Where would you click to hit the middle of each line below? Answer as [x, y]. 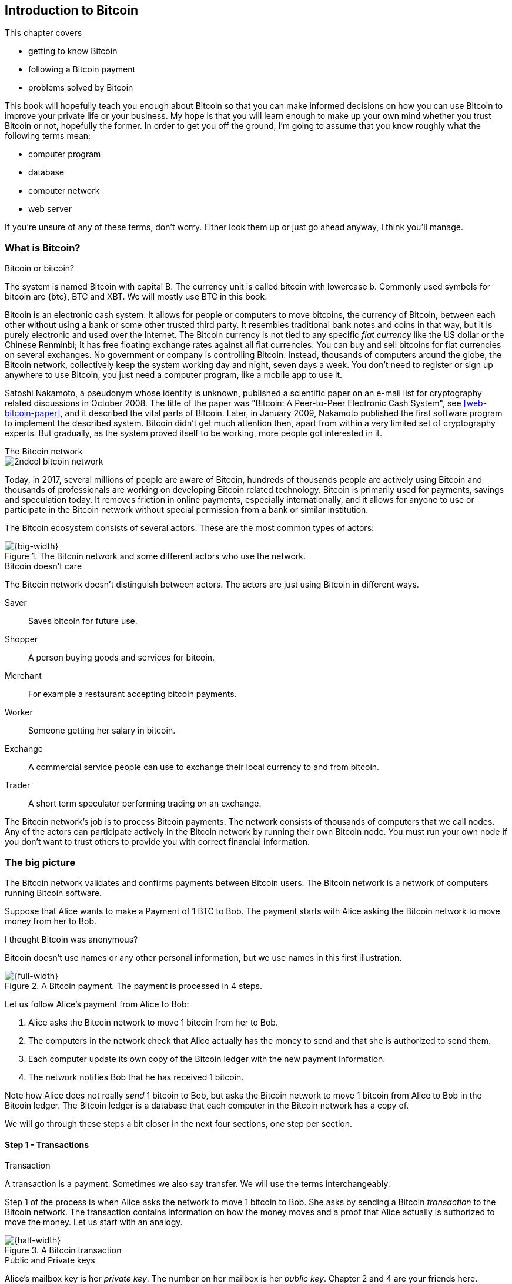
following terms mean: [48, 136]
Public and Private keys [50, 1260]
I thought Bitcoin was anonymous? [71, 939]
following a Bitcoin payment [82, 69]
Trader [18, 785]
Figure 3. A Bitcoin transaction [63, 1250]
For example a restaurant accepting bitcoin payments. [133, 694]
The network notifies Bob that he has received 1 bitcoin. [136, 1077]
